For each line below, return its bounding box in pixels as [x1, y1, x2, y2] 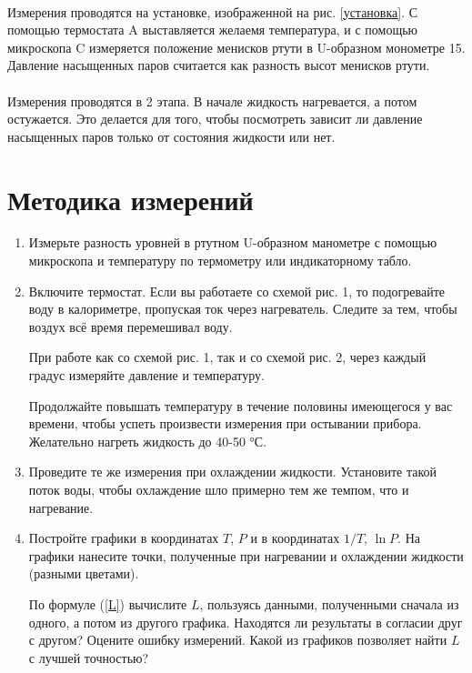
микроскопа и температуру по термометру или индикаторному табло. [28, 251, 412, 270]
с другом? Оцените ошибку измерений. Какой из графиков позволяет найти [28, 630, 447, 649]
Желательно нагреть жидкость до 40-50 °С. [28, 431, 267, 450]
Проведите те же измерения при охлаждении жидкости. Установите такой [28, 462, 437, 481]
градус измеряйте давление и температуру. [28, 366, 265, 385]
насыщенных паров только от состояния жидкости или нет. [7, 126, 336, 146]
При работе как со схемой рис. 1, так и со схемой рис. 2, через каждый [28, 347, 427, 367]
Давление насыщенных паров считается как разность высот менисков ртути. [7, 55, 430, 75]
